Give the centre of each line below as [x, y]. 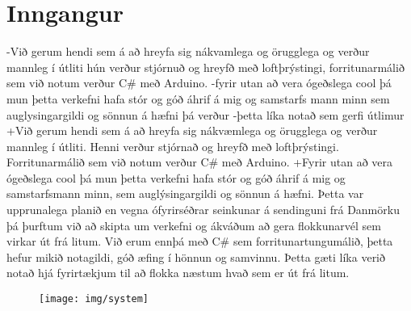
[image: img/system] [94, 299]
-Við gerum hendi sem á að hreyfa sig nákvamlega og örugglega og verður [188, 51]
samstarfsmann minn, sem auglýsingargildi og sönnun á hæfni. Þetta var [185, 193]
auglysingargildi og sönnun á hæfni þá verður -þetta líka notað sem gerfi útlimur [205, 114]
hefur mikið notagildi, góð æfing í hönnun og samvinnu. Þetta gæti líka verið [196, 256]
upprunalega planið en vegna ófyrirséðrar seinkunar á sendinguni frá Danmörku [203, 210]
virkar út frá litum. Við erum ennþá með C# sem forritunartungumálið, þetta [200, 241]
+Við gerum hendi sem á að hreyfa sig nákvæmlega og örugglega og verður [192, 130]
